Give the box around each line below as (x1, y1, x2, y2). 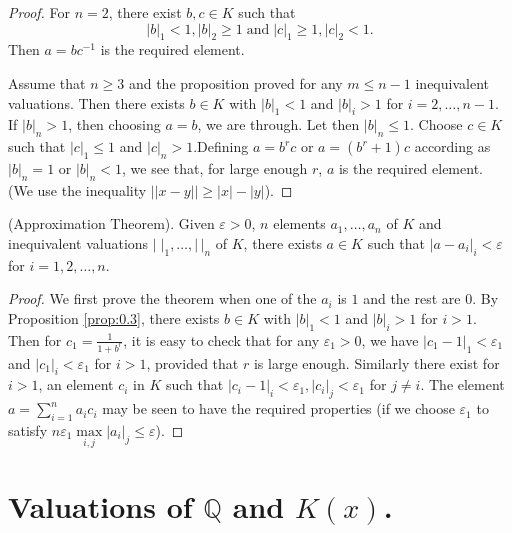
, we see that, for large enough (122, 157, 308, 178)
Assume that (8, 72, 86, 93)
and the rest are (363, 288, 461, 309)
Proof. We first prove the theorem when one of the (8, 288, 317, 309)
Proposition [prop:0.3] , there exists (8, 307, 220, 328)
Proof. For (8, 2, 71, 22)
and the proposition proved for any (128, 72, 343, 93)
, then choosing (68, 114, 161, 135)
